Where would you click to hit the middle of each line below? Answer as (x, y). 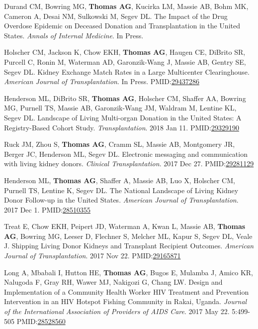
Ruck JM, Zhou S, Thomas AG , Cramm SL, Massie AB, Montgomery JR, (120, 144)
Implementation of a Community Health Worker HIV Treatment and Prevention (127, 291)
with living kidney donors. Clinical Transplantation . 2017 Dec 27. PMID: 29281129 (129, 164)
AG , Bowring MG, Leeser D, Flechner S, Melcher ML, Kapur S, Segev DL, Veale (128, 236)
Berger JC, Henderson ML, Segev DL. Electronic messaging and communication (126, 154)
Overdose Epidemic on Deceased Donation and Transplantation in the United (122, 26)
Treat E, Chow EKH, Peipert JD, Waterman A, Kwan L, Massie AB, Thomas (125, 226)
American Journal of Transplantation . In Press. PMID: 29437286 (102, 81)
